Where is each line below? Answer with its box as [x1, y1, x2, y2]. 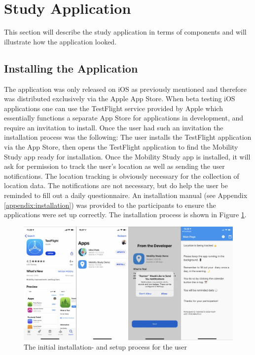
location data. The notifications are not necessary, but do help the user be [4, 180, 228, 191]
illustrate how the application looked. [4, 36, 117, 46]
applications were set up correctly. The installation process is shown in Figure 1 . [4, 209, 247, 220]
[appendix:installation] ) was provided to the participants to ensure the [4, 199, 216, 210]
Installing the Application [4, 60, 138, 76]
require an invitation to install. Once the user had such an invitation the [4, 122, 223, 132]
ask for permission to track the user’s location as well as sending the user [4, 161, 225, 171]
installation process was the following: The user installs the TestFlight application [4, 132, 252, 142]
